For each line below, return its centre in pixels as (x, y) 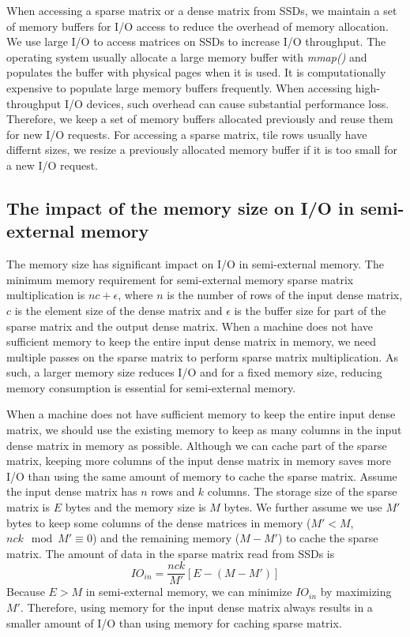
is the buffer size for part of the (310, 310)
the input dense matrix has (72, 491)
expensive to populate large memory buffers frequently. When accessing (179, 87)
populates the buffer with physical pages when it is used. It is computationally (196, 72)
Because (26, 592)
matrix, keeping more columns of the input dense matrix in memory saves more (199, 461)
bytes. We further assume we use (303, 507)
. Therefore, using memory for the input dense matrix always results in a (196, 607)
